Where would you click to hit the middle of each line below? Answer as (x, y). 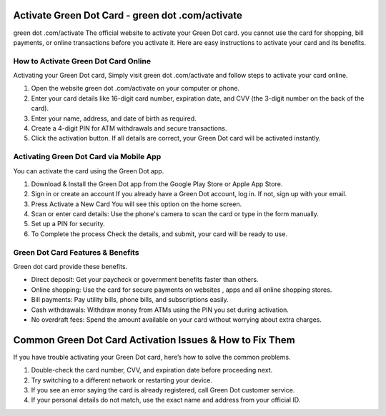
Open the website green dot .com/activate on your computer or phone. (135, 88)
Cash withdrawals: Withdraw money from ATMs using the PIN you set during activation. (160, 310)
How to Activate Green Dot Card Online (82, 61)
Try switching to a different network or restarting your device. (122, 380)
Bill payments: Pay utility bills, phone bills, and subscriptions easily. (130, 300)
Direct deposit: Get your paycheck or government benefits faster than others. (145, 280)
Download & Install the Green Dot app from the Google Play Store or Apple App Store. (157, 184)
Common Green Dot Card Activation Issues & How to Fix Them (154, 340)
